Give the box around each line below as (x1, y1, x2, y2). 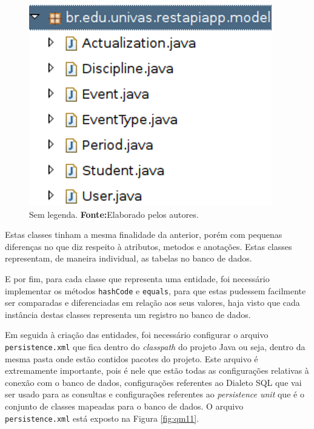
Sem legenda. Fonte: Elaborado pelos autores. (29, 208, 199, 220)
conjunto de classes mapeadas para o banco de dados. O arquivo (5, 400, 244, 413)
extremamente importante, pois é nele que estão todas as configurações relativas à (5, 364, 309, 377)
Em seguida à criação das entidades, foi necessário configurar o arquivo (5, 328, 269, 341)
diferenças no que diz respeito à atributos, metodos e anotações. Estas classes (5, 240, 292, 252)
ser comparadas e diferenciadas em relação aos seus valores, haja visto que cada (5, 296, 300, 309)
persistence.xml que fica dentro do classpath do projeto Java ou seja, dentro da (5, 340, 306, 353)
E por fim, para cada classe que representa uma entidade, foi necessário (5, 272, 270, 285)
